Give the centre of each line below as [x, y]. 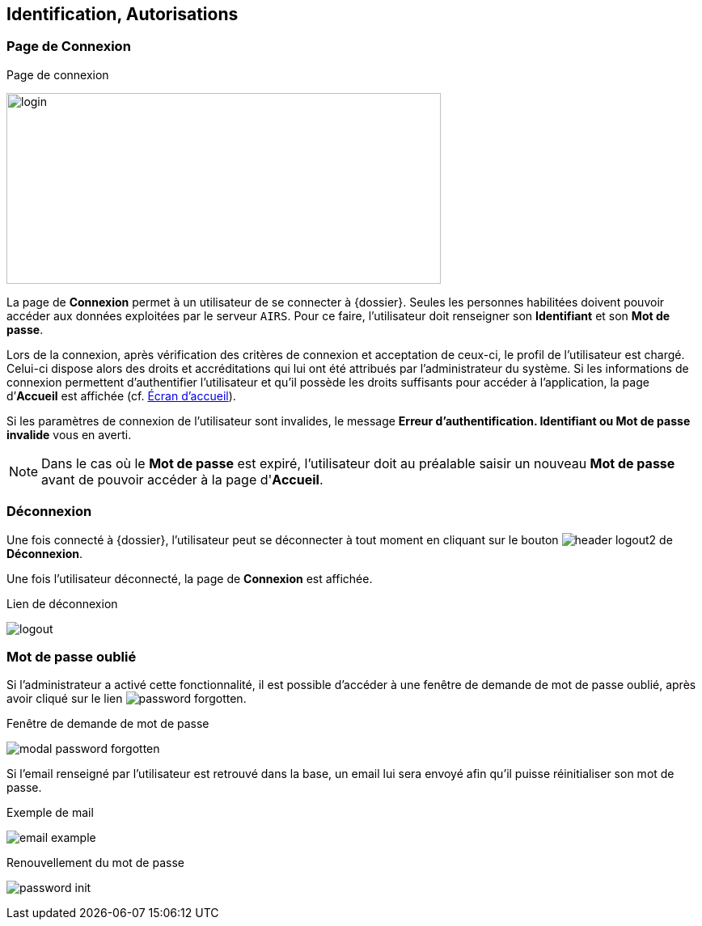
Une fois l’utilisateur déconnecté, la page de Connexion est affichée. [190, 578]
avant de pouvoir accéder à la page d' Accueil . [182, 479]
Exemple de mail [50, 813]
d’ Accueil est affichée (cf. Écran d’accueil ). [121, 395]
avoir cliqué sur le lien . [127, 699]
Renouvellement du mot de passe [95, 863]
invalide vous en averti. [69, 434]
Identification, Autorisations [123, 14]
